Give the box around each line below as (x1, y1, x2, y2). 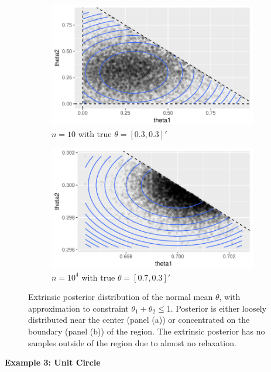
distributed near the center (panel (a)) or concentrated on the (28, 313, 250, 326)
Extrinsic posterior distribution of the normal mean (28, 291, 213, 303)
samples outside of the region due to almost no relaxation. (28, 336, 236, 349)
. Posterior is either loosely (170, 302, 267, 314)
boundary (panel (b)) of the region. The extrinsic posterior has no (28, 325, 265, 337)
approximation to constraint (28, 302, 129, 314)
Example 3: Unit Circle (5, 356, 101, 368)
